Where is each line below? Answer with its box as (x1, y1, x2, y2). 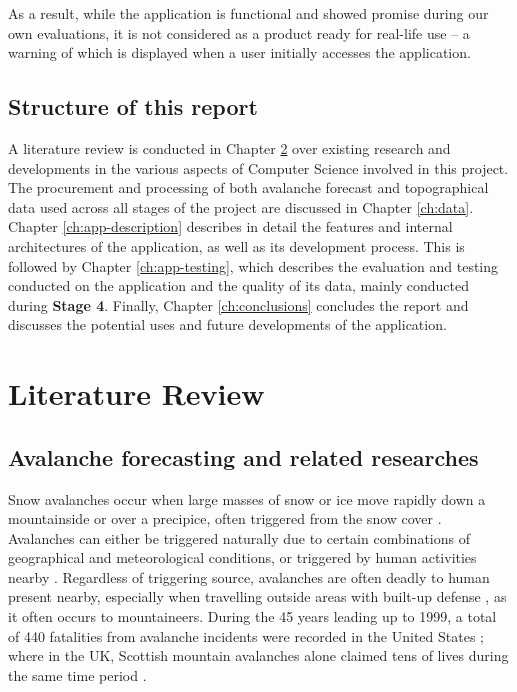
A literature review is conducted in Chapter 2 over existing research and (8, 137, 451, 158)
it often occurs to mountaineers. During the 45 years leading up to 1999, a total (8, 606, 497, 627)
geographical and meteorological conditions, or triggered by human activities (8, 547, 477, 568)
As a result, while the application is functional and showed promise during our (8, 3, 489, 23)
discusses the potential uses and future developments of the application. (8, 314, 447, 335)
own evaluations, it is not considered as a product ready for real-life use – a (8, 22, 470, 43)
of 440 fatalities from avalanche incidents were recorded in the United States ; (8, 625, 484, 646)
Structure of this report (8, 91, 258, 122)
